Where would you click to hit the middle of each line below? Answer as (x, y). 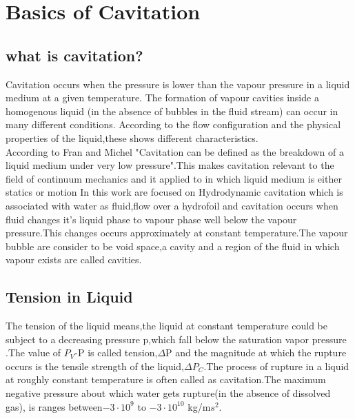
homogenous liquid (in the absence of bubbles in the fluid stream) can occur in (172, 111)
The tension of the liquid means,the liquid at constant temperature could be (166, 326)
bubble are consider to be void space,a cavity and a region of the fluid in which (173, 246)
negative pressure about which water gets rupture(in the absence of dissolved (168, 393)
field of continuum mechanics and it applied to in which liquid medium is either (174, 178)
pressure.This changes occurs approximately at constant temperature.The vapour (177, 233)
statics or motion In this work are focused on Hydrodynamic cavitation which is (174, 192)
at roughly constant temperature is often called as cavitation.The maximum (166, 379)
